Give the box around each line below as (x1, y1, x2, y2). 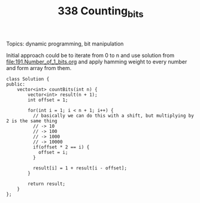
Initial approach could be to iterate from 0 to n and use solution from (6, 51, 175, 59)
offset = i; (38, 149, 68, 155)
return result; (28, 181, 66, 187)
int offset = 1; (28, 97, 68, 103)
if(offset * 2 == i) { (32, 144, 90, 150)
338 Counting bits (57, 4, 144, 20)
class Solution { (6, 76, 50, 82)
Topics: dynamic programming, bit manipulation (6, 40, 124, 47)
